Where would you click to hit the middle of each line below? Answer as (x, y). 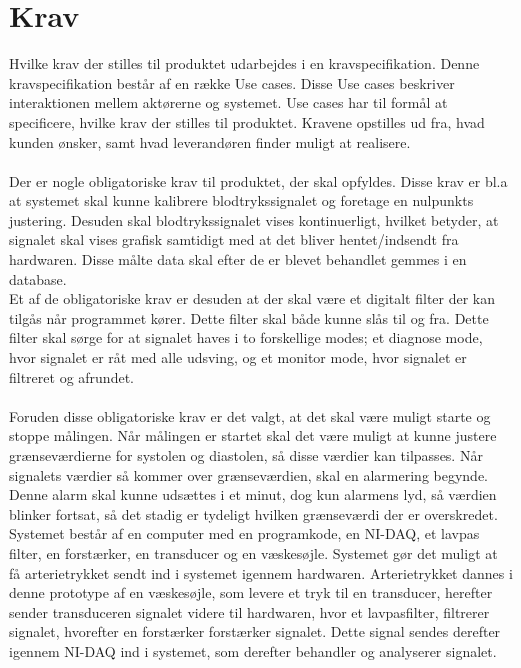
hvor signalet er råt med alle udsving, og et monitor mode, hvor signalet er (238, 357)
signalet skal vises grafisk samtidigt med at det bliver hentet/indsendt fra (234, 239)
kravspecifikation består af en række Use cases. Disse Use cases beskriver (232, 82)
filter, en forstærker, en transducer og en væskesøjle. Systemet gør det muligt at (253, 552)
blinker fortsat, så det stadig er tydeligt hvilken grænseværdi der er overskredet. (253, 513)
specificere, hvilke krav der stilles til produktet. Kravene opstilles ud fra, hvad (247, 121)
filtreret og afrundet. (71, 376)
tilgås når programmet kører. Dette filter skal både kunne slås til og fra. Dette (249, 317)
